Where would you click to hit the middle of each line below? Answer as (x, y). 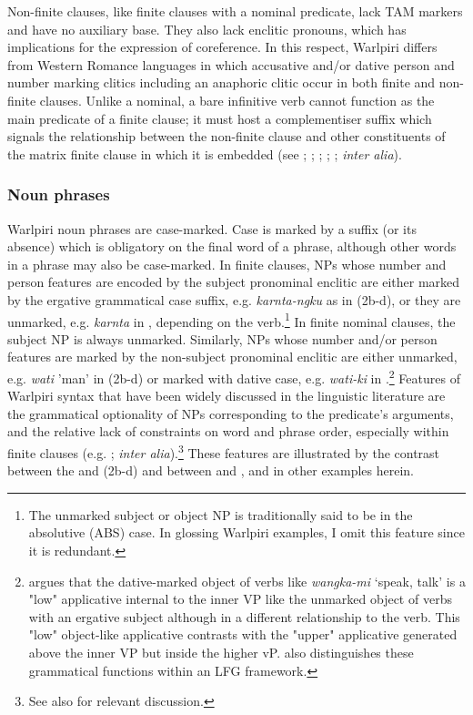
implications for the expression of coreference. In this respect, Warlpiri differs (222, 47)
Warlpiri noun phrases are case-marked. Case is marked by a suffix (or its (212, 228)
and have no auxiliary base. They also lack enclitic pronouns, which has (207, 29)
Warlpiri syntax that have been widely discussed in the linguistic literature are (226, 396)
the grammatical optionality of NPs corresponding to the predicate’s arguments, (231, 413)
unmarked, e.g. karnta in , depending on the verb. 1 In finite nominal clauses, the (231, 320)
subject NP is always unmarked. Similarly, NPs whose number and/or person (222, 338)
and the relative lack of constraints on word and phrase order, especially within (228, 431)
